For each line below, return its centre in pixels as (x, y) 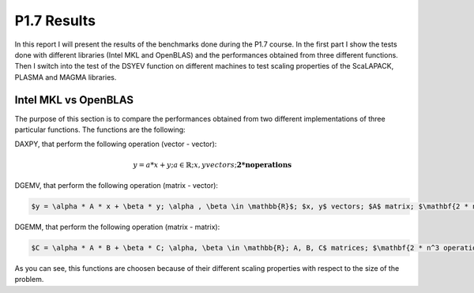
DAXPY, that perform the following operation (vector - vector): (116, 144)
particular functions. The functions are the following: (100, 130)
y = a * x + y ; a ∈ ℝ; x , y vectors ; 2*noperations (213, 165)
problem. (29, 280)
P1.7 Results (55, 21)
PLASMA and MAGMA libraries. (66, 77)
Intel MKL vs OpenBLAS (74, 100)
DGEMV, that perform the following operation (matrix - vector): (117, 185)
